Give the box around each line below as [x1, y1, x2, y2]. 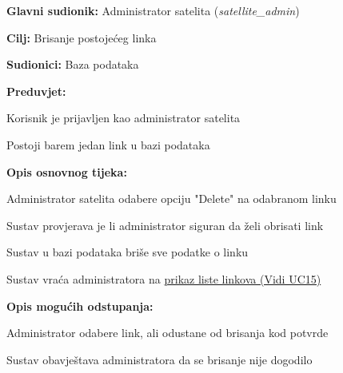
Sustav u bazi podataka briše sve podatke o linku [6, 244, 249, 260]
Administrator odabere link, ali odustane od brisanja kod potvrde [6, 324, 329, 341]
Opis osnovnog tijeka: [6, 163, 127, 180]
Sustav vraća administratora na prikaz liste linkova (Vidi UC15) [6, 270, 321, 287]
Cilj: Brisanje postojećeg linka [6, 29, 157, 46]
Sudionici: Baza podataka [6, 56, 139, 73]
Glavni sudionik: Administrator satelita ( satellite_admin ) [6, 2, 300, 18]
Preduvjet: [6, 82, 66, 99]
